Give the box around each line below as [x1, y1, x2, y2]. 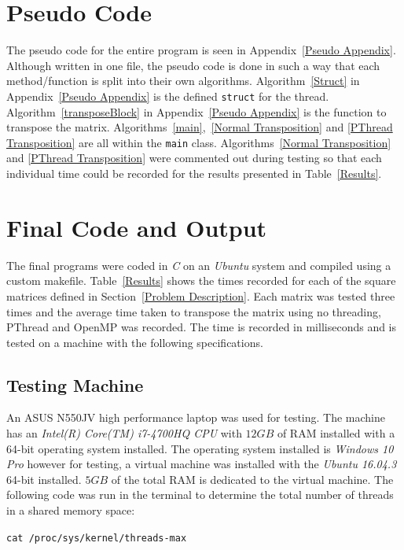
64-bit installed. [6, 471, 82, 487]
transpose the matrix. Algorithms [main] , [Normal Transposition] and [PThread [6, 119, 393, 135]
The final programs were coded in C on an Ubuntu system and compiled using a [6, 257, 391, 273]
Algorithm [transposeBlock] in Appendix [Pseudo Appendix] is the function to [6, 103, 387, 120]
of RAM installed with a [277, 425, 395, 441]
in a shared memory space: [6, 502, 135, 519]
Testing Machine [6, 372, 144, 397]
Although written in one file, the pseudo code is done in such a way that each [6, 57, 380, 73]
